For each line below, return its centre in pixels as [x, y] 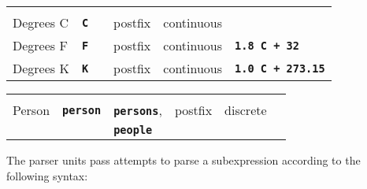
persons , [138, 110]
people [133, 130]
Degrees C [41, 22]
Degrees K [41, 68]
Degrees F [40, 45]
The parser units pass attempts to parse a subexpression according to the [183, 160]
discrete [246, 110]
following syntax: [47, 175]
